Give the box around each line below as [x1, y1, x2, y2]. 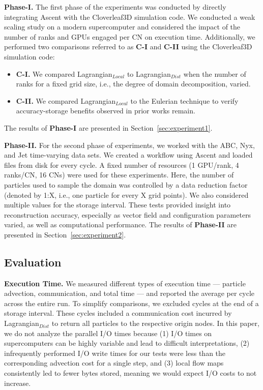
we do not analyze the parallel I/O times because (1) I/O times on [4, 327, 212, 338]
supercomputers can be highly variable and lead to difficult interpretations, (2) [4, 338, 250, 348]
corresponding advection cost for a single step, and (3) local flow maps [4, 357, 224, 368]
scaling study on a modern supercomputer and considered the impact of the [4, 21, 241, 32]
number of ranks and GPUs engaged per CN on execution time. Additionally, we [4, 31, 255, 42]
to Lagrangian [127, 68, 171, 79]
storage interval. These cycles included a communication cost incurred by [4, 308, 232, 318]
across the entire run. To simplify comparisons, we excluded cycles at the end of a [4, 297, 259, 308]
